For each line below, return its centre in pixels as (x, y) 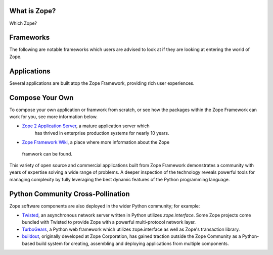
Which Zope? (23, 23)
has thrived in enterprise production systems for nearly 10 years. (102, 133)
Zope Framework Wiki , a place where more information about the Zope (96, 142)
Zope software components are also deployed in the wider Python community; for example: (105, 206)
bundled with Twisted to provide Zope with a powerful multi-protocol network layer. (109, 222)
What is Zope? (33, 11)
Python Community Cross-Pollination (70, 194)
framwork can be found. (47, 154)
